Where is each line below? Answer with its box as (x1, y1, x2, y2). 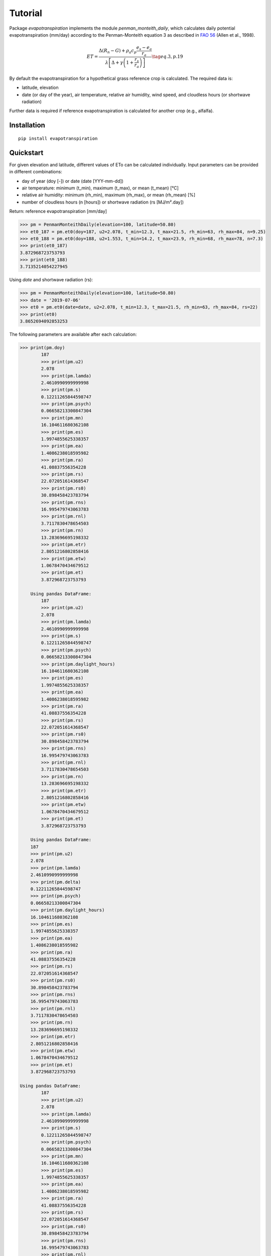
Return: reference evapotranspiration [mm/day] (9, 208, 107, 215)
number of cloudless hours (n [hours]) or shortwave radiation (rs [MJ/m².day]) (22, 199, 184, 205)
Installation (9, 121, 45, 130)
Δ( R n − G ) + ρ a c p (98, 48, 137, 55)
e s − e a (136, 45, 153, 51)
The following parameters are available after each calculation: (9, 331, 137, 337)
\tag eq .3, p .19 (152, 54, 183, 60)
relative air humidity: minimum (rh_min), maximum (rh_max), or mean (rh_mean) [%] (22, 192, 196, 198)
